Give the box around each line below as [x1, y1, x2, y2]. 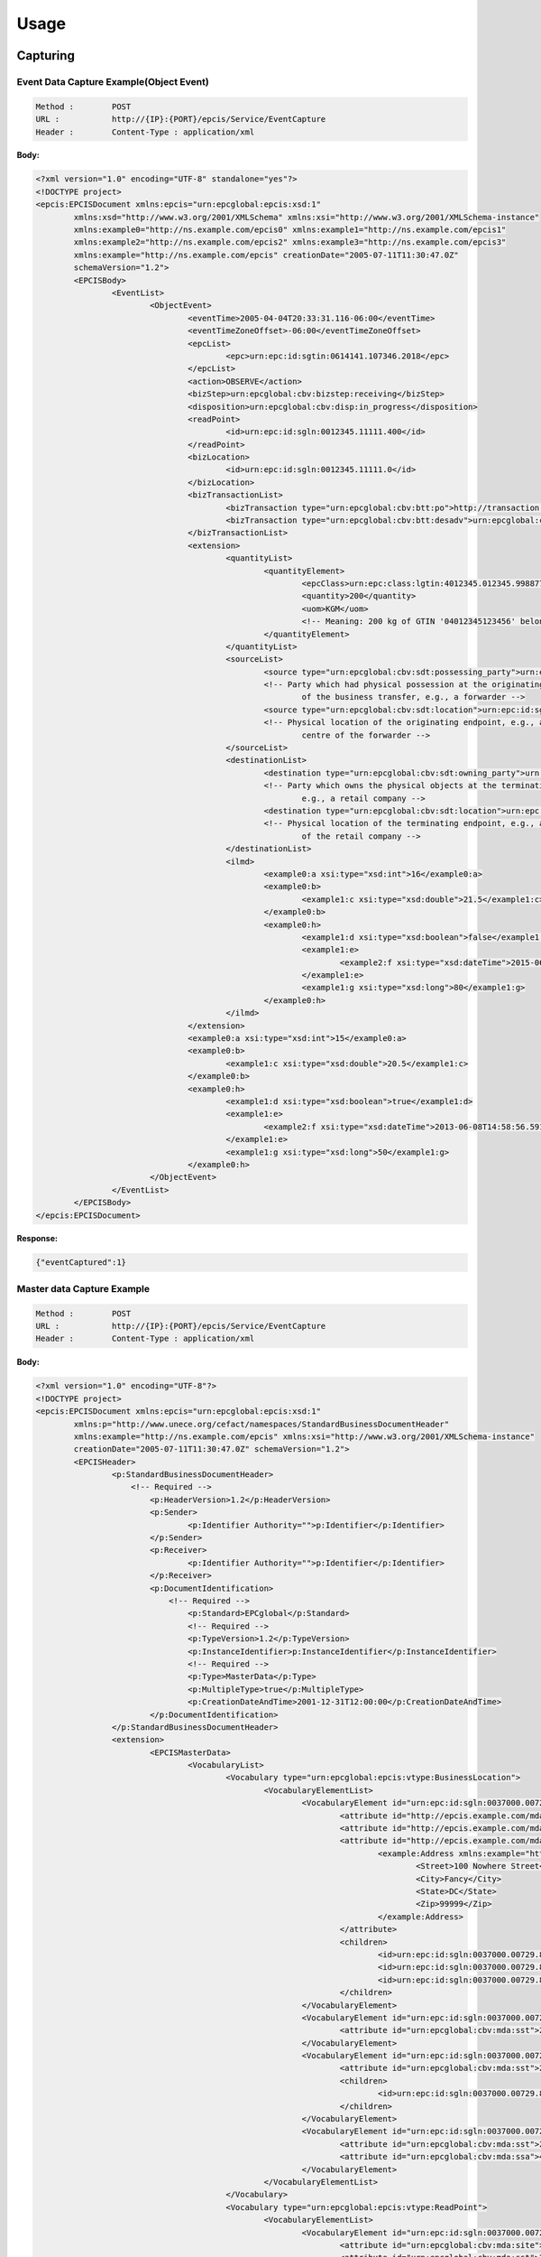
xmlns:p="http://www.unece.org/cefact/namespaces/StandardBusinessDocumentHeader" [73, 1418, 450, 1429]
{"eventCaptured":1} [35, 1258, 126, 1268]
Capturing [16, 48, 76, 63]
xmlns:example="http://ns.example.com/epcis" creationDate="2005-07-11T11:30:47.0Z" [73, 249, 459, 260]
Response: [16, 1233, 59, 1244]
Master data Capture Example [16, 1282, 151, 1295]
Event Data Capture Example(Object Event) [16, 75, 209, 88]
